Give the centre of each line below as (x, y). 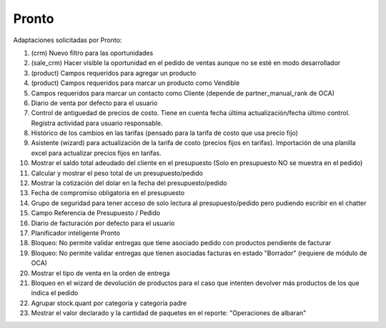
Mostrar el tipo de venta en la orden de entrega (101, 273)
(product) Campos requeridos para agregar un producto (114, 73)
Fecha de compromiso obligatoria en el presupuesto (108, 193)
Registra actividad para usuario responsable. (97, 123)
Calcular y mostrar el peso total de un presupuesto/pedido (117, 173)
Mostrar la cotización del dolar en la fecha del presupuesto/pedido (129, 183)
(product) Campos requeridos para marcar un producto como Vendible (135, 83)
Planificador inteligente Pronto (76, 233)
